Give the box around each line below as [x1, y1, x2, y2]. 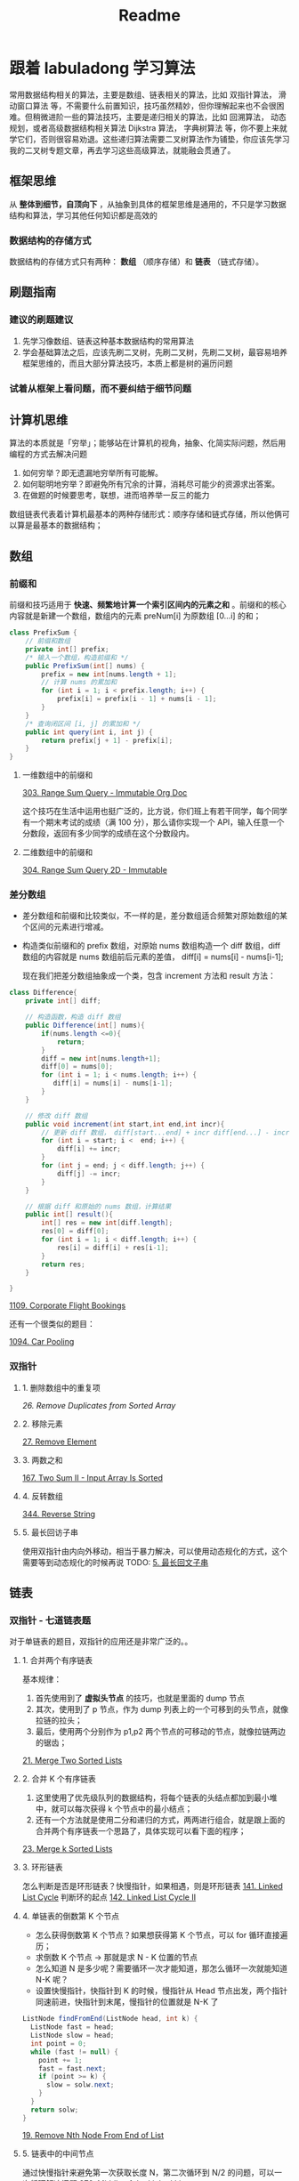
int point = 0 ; [30, 2039, 87, 2048]
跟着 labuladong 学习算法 [9, 59, 196, 78]
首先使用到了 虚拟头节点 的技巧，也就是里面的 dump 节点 [35, 1692, 246, 1704]
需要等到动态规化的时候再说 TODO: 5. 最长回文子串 [21, 1556, 209, 1567]
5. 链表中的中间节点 [21, 2148, 94, 2159]
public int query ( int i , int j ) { [25, 727, 153, 737]
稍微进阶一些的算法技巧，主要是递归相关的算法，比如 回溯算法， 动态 [32, 111, 287, 122]
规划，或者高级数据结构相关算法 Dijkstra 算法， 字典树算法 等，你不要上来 [9, 122, 280, 133]
